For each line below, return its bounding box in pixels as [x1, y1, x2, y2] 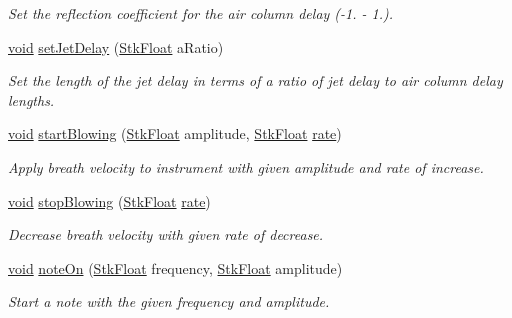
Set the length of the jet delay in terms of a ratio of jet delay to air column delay [8, 70, 503, 91]
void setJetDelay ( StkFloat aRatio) [8, 36, 224, 57]
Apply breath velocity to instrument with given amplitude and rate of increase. [8, 156, 484, 177]
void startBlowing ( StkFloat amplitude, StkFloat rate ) [8, 123, 342, 144]
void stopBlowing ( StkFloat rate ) [8, 190, 211, 211]
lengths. [8, 89, 55, 110]
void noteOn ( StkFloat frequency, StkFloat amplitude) [8, 257, 343, 278]
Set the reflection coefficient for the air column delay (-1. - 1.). [8, 3, 394, 23]
